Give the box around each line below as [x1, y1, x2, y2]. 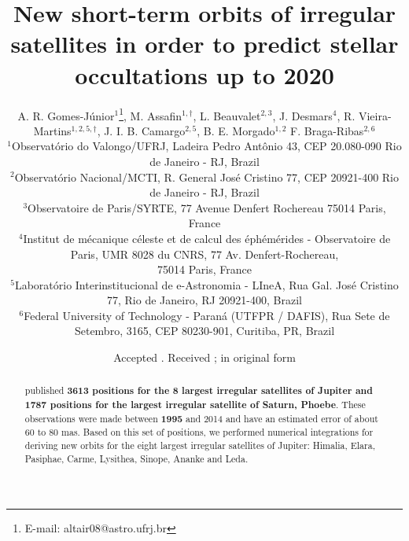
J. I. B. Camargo [104, 122, 186, 138]
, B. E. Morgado [197, 122, 275, 138]
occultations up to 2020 [75, 58, 334, 90]
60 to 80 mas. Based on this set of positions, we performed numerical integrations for [24, 425, 374, 439]
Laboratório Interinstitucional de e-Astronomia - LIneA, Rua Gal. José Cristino [14, 276, 399, 293]
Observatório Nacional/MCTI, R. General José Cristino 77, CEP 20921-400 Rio [14, 168, 400, 185]
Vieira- [358, 107, 392, 123]
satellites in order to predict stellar [10, 28, 399, 60]
